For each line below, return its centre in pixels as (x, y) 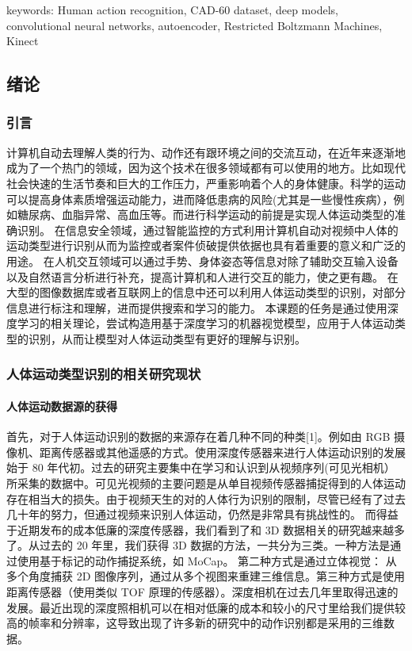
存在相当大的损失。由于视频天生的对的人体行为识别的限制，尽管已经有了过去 (206, 498)
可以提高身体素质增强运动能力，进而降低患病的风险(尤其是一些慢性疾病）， (200, 199)
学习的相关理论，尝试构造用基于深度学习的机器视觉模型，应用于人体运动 (206, 323)
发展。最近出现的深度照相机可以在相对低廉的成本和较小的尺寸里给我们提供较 (206, 607)
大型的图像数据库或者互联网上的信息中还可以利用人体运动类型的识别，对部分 (206, 292)
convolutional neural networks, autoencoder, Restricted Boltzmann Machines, (195, 25)
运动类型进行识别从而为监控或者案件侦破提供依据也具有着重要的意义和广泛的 (206, 245)
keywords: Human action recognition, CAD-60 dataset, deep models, (172, 10)
